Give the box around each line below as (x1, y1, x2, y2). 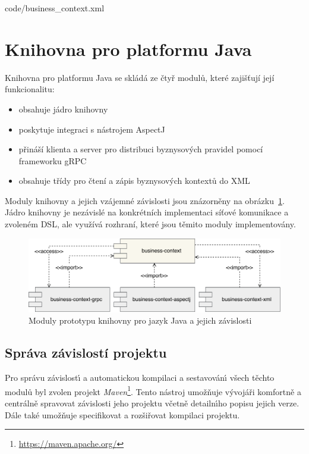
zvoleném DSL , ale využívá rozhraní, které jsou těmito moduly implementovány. (5, 218, 296, 230)
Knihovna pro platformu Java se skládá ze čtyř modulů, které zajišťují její (5, 71, 275, 83)
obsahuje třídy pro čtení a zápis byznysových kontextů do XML (18, 174, 250, 187)
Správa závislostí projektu (5, 343, 167, 362)
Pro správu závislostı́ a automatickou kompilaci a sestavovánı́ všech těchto (5, 371, 275, 384)
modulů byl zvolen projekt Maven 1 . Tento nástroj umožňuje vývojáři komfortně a (5, 383, 301, 397)
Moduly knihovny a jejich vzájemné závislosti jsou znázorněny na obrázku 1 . (5, 194, 285, 206)
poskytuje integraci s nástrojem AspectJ (18, 123, 165, 135)
